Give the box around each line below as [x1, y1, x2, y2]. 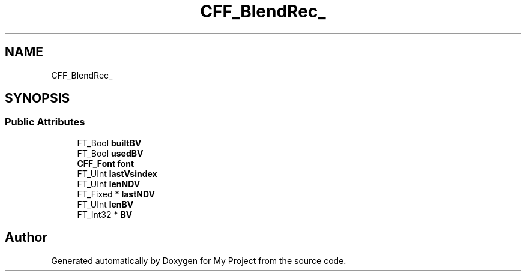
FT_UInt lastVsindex [77, 168, 157, 179]
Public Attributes [5, 116, 85, 128]
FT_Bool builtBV [77, 137, 142, 148]
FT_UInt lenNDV [77, 178, 141, 189]
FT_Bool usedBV [77, 148, 144, 158]
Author [5, 230, 47, 245]
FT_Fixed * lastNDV [77, 188, 155, 199]
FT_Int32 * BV [77, 209, 133, 220]
